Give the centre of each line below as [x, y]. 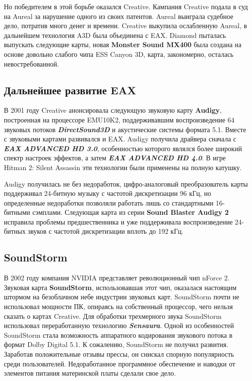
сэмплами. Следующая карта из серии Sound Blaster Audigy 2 [131, 212]
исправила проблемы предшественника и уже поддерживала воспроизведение [118, 221]
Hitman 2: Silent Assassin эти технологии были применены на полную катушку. [123, 167]
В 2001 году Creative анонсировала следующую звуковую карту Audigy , [113, 110]
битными [17, 212]
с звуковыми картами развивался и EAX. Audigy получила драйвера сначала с [120, 139]
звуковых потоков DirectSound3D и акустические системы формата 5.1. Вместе [125, 129]
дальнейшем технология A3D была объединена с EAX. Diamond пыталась [115, 35]
